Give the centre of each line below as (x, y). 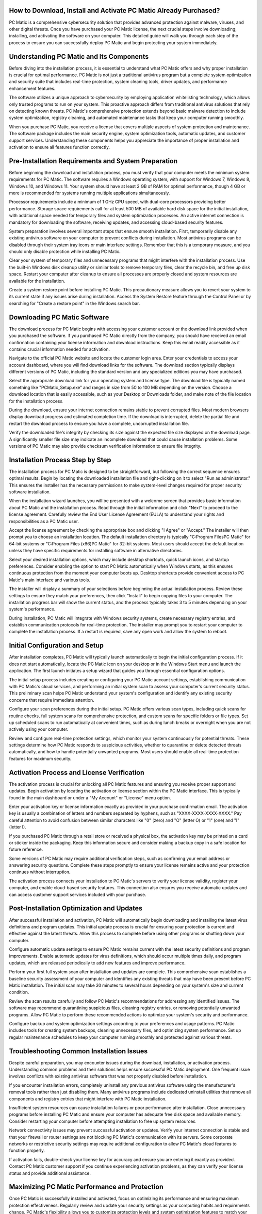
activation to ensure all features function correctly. (59, 147)
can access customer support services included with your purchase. (78, 894)
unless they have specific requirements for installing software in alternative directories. (96, 551)
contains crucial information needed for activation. (59, 349)
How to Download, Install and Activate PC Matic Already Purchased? (115, 10)
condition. (19, 992)
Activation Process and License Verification (77, 772)
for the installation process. (36, 401)
